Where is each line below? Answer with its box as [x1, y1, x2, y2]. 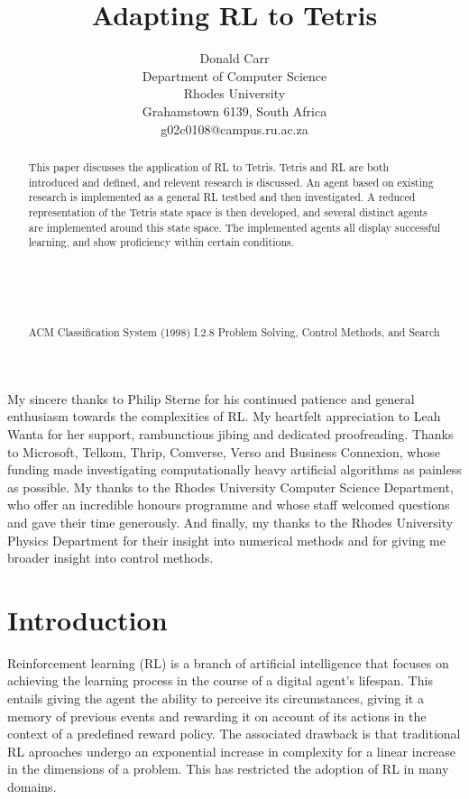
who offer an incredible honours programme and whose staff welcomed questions [7, 495, 450, 514]
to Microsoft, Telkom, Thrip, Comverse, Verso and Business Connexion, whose [7, 442, 440, 461]
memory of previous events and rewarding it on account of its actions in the [7, 706, 427, 725]
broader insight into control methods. [7, 548, 214, 567]
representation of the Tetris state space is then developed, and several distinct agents [28, 204, 428, 219]
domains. [7, 776, 57, 795]
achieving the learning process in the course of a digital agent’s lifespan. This [7, 671, 433, 690]
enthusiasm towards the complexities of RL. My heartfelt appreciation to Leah [7, 407, 441, 426]
